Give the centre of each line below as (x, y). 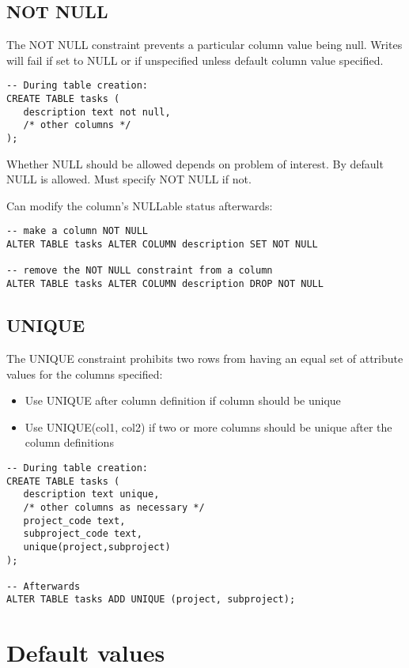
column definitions (69, 442)
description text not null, (97, 112)
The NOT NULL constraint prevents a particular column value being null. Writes (204, 45)
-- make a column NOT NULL (77, 231)
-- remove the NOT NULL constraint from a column (140, 271)
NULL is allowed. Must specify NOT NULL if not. (129, 179)
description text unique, (91, 494)
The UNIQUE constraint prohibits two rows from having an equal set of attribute (205, 358)
